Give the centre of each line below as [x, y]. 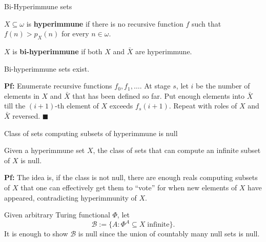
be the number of [223, 86]
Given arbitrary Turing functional [57, 215]
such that [206, 23]
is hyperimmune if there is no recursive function [105, 23]
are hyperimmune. [163, 51]
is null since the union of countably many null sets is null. [169, 234]
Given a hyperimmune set [45, 150]
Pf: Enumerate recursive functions [58, 86]
